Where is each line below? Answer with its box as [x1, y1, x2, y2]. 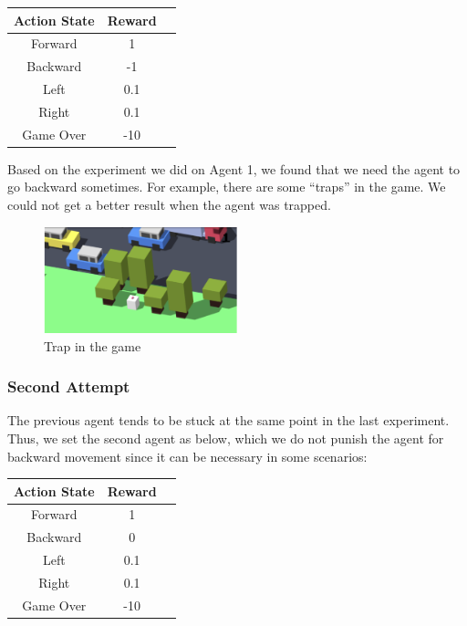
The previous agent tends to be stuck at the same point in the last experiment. [7, 411, 450, 430]
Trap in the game [44, 336, 141, 355]
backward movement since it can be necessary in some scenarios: [7, 446, 368, 465]
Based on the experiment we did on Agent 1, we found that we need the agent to [7, 159, 461, 178]
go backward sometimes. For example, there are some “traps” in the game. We [7, 177, 446, 196]
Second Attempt [7, 375, 130, 398]
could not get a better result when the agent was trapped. [7, 195, 331, 214]
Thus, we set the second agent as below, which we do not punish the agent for [7, 428, 444, 447]
